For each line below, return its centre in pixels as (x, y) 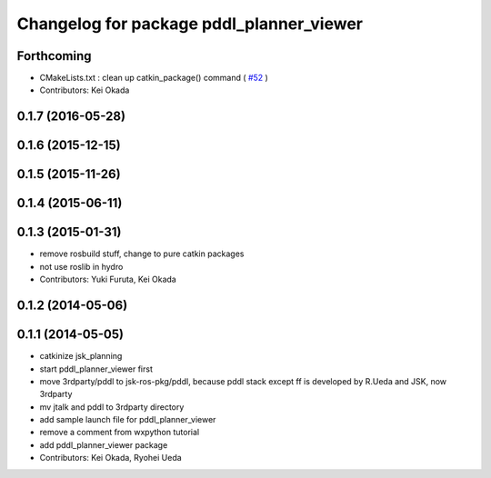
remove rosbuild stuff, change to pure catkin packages (142, 254)
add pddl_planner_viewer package (104, 444)
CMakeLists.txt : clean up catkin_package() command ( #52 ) (154, 78)
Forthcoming (54, 56)
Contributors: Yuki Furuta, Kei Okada (108, 279)
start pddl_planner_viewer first (96, 369)
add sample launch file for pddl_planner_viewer (128, 420)
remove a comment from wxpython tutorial (120, 433)
